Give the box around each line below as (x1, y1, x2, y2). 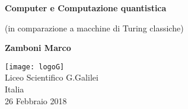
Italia (5, 83, 24, 95)
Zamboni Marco (5, 41, 71, 54)
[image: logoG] (5, 62, 65, 71)
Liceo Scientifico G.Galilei (5, 71, 98, 84)
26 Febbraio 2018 (5, 94, 67, 107)
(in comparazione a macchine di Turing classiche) (5, 21, 184, 34)
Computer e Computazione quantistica (5, 2, 167, 14)
